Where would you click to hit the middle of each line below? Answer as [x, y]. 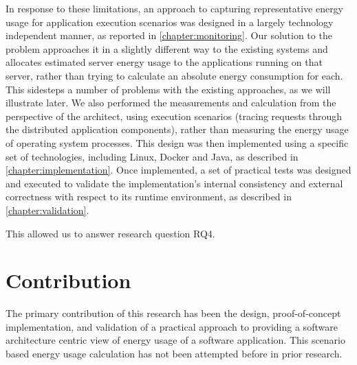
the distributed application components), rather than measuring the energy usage [177, 129]
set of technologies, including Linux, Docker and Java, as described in [152, 156]
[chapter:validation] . [47, 210]
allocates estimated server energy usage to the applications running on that [164, 62]
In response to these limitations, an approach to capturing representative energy [175, 8]
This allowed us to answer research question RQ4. [110, 233]
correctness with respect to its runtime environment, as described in [149, 197]
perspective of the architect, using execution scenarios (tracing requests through [174, 116]
